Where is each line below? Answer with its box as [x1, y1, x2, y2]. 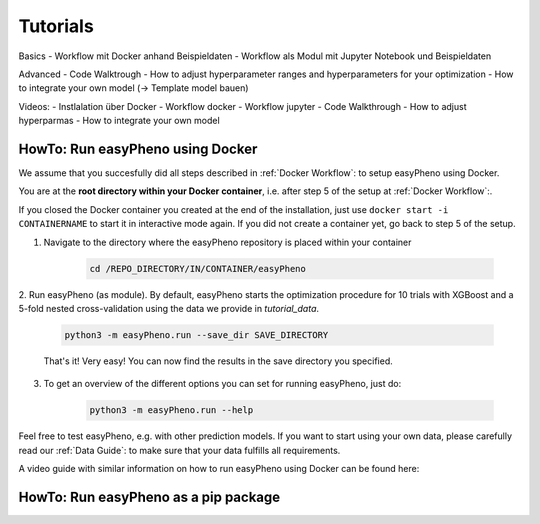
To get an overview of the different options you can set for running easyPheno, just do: [43, 378, 402, 390]
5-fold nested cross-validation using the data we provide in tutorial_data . [18, 302, 320, 314]
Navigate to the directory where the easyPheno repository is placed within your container [43, 236, 412, 248]
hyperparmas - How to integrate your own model [18, 115, 220, 127]
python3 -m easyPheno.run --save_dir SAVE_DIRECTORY [64, 329, 329, 340]
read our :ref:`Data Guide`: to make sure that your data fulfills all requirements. [18, 444, 341, 456]
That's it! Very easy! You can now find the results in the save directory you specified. [43, 355, 394, 367]
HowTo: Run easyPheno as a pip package [18, 488, 281, 505]
